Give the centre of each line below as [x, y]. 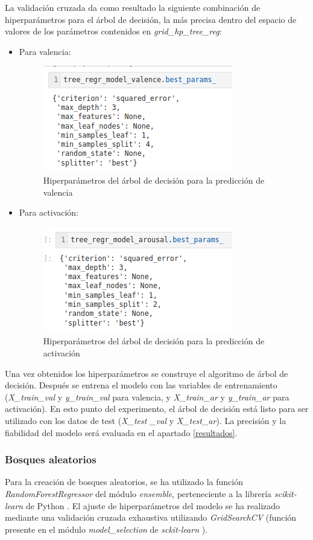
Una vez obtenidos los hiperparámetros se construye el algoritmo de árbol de [147, 373]
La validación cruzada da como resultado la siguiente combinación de [133, 7]
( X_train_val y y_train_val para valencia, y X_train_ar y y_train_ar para [147, 397]
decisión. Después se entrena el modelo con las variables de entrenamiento [141, 385]
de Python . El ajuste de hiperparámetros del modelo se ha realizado [153, 505]
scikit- [285, 493]
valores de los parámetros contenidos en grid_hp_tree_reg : [113, 31]
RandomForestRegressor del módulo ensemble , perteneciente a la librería [138, 493]
